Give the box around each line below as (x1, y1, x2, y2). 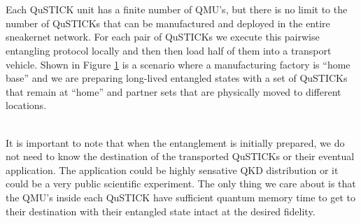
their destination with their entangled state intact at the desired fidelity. (6, 203, 316, 218)
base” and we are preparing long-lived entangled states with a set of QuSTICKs (6, 71, 348, 85)
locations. (6, 98, 47, 113)
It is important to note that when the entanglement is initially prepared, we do (6, 135, 345, 150)
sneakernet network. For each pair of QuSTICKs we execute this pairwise (6, 29, 320, 44)
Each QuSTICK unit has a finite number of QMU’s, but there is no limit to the (6, 2, 348, 17)
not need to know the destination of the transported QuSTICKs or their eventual (6, 149, 355, 164)
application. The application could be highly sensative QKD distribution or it (6, 162, 339, 177)
